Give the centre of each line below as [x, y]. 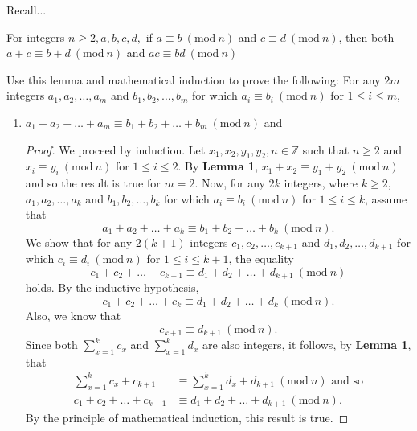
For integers [36, 37]
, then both [366, 37]
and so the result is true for [93, 183]
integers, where [321, 183]
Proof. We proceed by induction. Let [115, 149]
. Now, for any [230, 183]
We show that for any [79, 242]
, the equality [261, 259]
